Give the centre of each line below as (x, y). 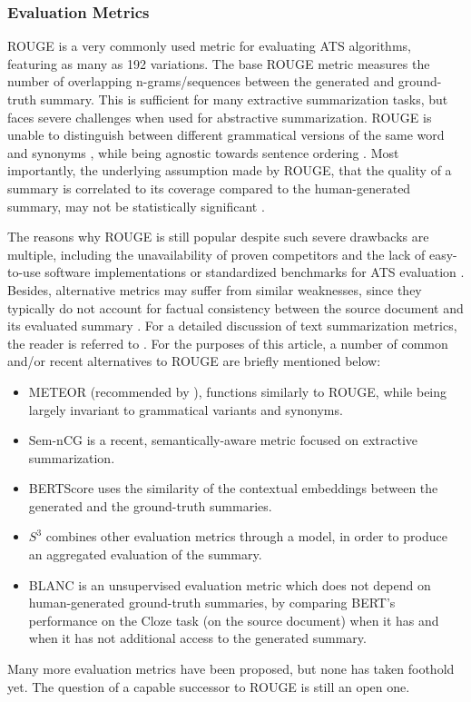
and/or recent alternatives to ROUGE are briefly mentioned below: (194, 361)
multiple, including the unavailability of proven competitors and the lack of (216, 254)
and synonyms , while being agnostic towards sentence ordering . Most (203, 152)
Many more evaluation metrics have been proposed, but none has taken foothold (231, 669)
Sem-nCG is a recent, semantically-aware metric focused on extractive (223, 440)
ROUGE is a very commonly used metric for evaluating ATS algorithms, (209, 46)
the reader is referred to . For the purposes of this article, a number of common (228, 343)
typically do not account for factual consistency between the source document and (235, 307)
